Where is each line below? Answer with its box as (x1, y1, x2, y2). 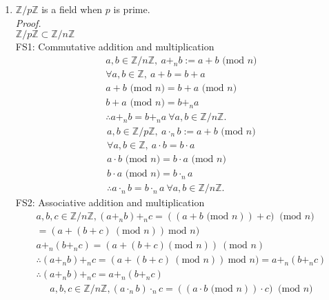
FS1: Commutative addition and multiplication (15, 39, 215, 54)
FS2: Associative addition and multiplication (15, 195, 205, 210)
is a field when (41, 2, 103, 16)
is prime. (113, 2, 150, 16)
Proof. (15, 15, 41, 30)
